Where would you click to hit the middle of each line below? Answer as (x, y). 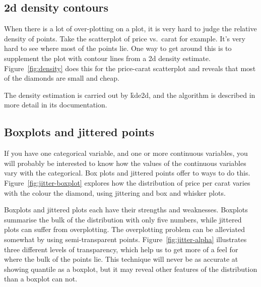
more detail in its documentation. (56, 105)
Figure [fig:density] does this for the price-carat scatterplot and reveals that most (130, 68)
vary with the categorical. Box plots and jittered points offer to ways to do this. (127, 173)
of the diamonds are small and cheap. (62, 78)
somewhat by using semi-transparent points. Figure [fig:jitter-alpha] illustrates (125, 239)
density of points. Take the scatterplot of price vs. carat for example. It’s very (125, 38)
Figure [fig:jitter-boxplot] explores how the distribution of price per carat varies (127, 182)
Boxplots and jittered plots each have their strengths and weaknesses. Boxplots (126, 210)
